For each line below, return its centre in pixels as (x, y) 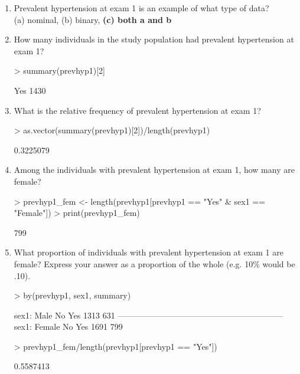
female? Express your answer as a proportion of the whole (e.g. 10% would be (154, 263)
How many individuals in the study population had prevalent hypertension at (154, 39)
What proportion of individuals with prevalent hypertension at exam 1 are (149, 252)
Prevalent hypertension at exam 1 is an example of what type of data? (141, 8)
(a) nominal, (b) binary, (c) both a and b (93, 19)
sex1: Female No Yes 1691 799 (68, 327)
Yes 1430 (30, 90)
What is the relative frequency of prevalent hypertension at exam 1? (137, 110)
